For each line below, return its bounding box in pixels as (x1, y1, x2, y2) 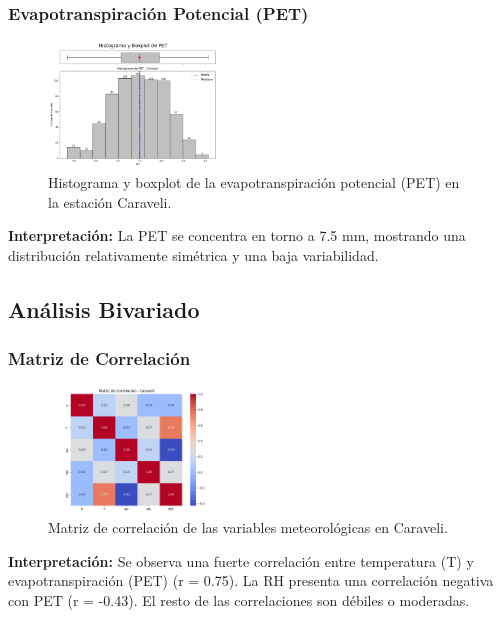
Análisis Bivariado (8, 293, 200, 324)
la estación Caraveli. (48, 191, 172, 212)
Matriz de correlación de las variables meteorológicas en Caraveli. (48, 517, 448, 538)
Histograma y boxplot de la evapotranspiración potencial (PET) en (48, 172, 460, 192)
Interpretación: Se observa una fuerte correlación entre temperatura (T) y (8, 550, 474, 571)
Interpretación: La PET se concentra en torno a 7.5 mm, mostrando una (8, 225, 466, 246)
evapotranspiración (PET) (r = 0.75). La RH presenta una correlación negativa (8, 570, 494, 591)
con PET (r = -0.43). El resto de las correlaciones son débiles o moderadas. (8, 589, 470, 610)
